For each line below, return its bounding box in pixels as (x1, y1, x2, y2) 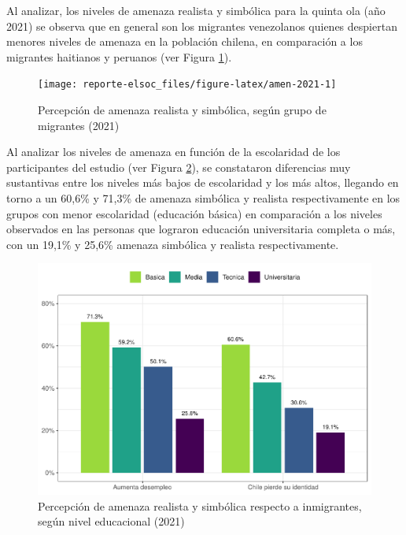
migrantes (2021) (38, 117, 120, 133)
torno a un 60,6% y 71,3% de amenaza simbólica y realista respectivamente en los (6, 190, 400, 206)
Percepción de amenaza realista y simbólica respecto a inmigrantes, (38, 497, 362, 514)
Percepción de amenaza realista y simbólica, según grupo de (38, 102, 327, 118)
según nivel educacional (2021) (38, 513, 185, 529)
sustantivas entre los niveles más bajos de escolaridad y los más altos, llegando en (6, 174, 399, 191)
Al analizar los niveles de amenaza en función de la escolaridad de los (6, 143, 341, 160)
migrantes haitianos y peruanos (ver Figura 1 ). (6, 48, 232, 65)
